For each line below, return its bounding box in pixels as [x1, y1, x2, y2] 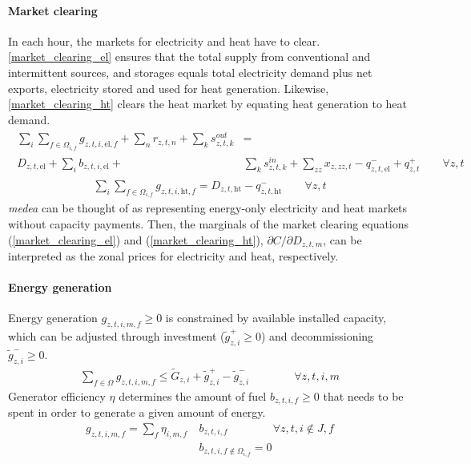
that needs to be [323, 387, 404, 404]
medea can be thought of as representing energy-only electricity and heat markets [8, 200, 408, 216]
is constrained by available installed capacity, [165, 309, 387, 326]
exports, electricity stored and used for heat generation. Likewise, [8, 79, 329, 96]
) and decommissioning [260, 328, 374, 345]
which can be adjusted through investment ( [8, 328, 225, 345]
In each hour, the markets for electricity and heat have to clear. [8, 32, 320, 49]
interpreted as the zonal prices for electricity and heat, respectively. [8, 247, 339, 264]
